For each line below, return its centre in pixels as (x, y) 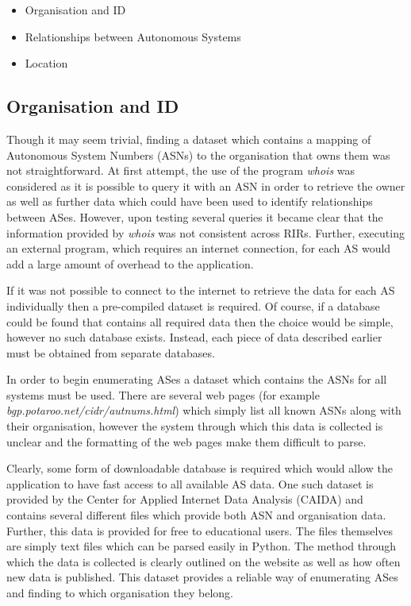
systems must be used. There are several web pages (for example (163, 394)
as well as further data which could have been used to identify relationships (190, 201)
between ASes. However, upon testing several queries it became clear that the (195, 216)
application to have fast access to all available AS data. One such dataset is (190, 483)
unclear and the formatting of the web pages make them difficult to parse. (186, 441)
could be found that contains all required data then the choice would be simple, (200, 321)
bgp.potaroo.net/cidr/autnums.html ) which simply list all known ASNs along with (204, 410)
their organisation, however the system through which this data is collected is (195, 426)
